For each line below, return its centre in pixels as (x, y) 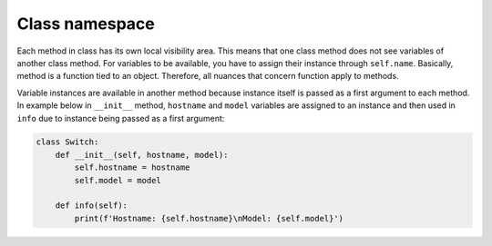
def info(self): (91, 206)
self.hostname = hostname (132, 167)
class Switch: (67, 142)
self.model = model (118, 180)
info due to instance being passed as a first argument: (121, 118)
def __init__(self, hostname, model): (142, 155)
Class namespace (86, 24)
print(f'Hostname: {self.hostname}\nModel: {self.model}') (209, 218)
